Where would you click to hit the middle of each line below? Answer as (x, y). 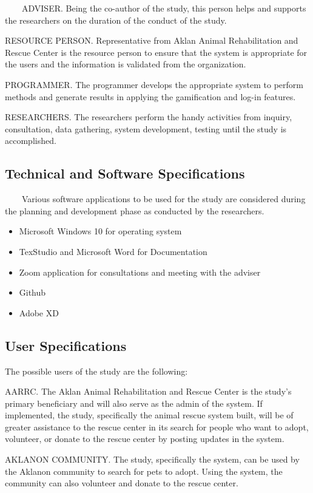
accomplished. (31, 141)
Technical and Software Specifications (125, 173)
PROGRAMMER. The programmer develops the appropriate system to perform (154, 84)
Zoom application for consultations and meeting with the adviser (140, 272)
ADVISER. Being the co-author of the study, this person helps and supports (164, 8)
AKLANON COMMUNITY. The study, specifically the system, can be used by (152, 459)
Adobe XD (39, 312)
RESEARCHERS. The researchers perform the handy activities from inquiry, (149, 117)
